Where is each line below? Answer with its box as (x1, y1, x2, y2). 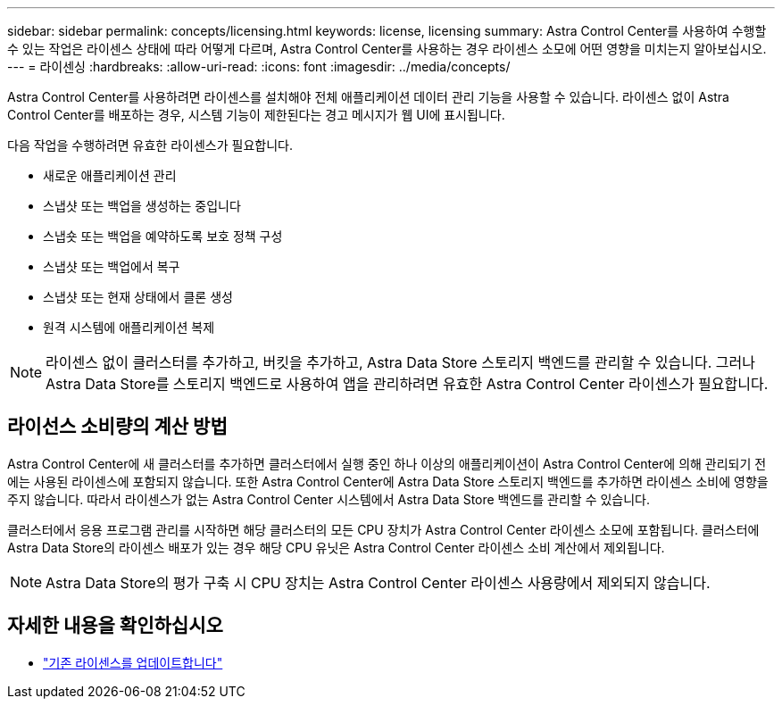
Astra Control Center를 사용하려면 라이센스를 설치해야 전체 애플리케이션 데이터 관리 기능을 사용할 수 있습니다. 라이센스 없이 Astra (7, 89, 729, 104)
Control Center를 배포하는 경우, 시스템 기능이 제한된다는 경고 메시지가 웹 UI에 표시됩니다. (7, 107, 505, 122)
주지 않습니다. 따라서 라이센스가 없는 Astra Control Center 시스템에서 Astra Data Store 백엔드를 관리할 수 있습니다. (7, 491, 651, 507)
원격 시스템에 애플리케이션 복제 (43, 320, 215, 335)
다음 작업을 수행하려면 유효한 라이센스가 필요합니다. (7, 137, 293, 153)
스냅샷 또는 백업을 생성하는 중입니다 (43, 198, 241, 213)
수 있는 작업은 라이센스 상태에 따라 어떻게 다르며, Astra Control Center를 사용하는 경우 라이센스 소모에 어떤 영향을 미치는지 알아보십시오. (7, 41, 767, 56)
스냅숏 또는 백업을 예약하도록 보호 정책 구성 (43, 228, 283, 244)
